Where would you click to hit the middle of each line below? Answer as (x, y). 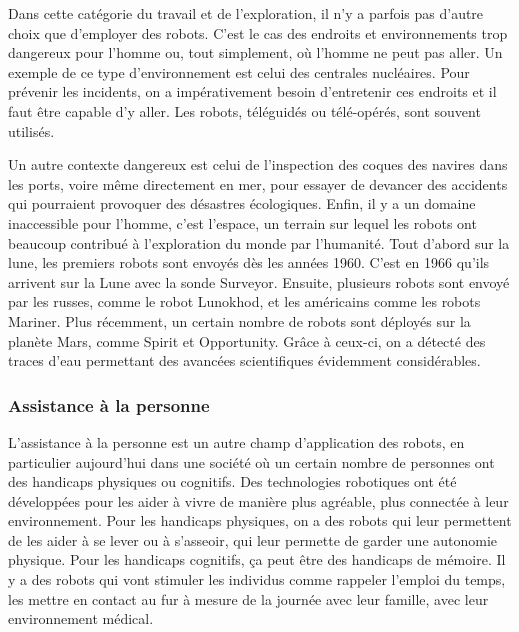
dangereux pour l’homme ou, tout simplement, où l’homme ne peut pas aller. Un (255, 52)
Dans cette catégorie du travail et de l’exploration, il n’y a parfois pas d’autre (246, 13)
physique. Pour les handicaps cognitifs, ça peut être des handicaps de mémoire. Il (257, 559)
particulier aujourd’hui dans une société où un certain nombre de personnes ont (251, 461)
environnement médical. (81, 618)
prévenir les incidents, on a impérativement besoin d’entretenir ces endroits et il (252, 91)
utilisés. (31, 130)
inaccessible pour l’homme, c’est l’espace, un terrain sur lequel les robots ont (242, 222)
